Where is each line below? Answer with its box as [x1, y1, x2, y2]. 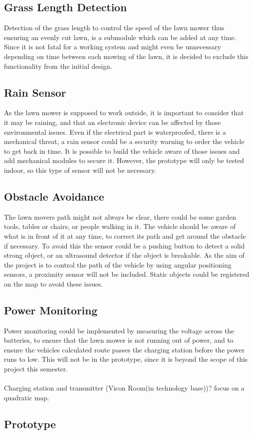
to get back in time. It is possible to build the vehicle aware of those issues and [4, 145, 240, 156]
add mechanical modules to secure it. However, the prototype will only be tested [4, 155, 244, 165]
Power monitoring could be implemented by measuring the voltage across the [4, 325, 234, 335]
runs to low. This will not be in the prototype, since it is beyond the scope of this [4, 354, 248, 364]
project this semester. [4, 364, 68, 374]
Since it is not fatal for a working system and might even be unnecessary [4, 41, 221, 52]
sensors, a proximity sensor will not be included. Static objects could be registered [4, 269, 250, 279]
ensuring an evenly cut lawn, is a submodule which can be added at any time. [4, 32, 236, 42]
